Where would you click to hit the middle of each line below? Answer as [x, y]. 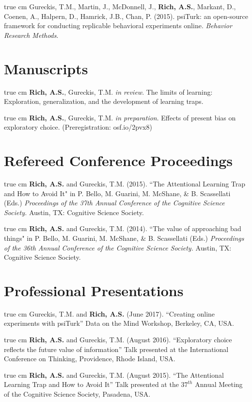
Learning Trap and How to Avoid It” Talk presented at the [91, 384]
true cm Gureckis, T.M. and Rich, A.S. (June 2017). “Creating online [110, 313]
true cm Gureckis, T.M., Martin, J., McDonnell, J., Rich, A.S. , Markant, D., [120, 6]
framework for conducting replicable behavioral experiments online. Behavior [118, 25]
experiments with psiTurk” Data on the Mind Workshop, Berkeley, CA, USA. [119, 323]
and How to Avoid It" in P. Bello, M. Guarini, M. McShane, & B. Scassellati [117, 193]
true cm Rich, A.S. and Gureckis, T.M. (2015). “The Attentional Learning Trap [125, 184]
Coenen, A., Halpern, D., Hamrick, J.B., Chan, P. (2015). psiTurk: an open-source [126, 16]
